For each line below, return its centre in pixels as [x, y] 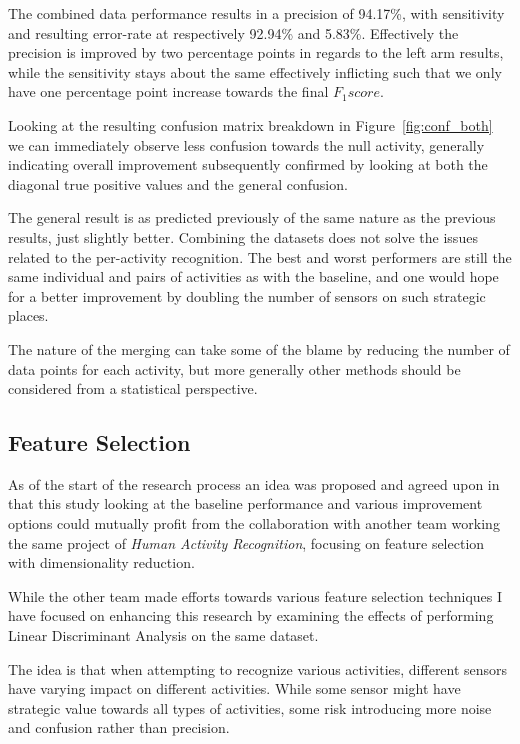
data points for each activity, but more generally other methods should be [234, 368]
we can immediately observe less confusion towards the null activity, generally [246, 144]
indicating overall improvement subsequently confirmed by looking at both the [248, 164]
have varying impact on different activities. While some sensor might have [234, 688]
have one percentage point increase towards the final [168, 91]
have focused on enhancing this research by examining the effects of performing [251, 615]
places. [28, 315]
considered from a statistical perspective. [133, 388]
